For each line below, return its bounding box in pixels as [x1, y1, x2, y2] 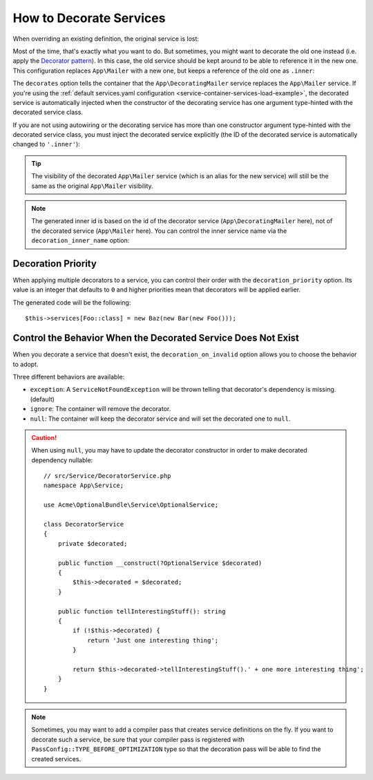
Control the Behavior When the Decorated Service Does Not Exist [12, 332, 300, 344]
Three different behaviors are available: [12, 372, 125, 381]
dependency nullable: [31, 456, 93, 464]
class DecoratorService [44, 520, 124, 529]
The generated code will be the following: [12, 298, 131, 307]
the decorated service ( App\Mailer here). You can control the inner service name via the [31, 227, 287, 235]
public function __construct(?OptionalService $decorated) [57, 559, 262, 567]
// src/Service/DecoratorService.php [44, 472, 172, 480]
